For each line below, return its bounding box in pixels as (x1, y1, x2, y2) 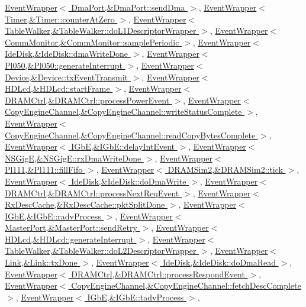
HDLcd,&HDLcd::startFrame (5, 82, 110, 95)
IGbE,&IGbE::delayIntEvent (71, 140, 175, 153)
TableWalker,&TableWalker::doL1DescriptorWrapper (5, 24, 197, 37)
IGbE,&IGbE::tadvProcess (87, 290, 184, 303)
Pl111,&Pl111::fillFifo (5, 163, 83, 176)
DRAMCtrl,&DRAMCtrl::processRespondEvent (71, 267, 245, 280)
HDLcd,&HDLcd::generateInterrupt (5, 232, 134, 245)
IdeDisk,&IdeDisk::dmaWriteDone (5, 47, 128, 60)
